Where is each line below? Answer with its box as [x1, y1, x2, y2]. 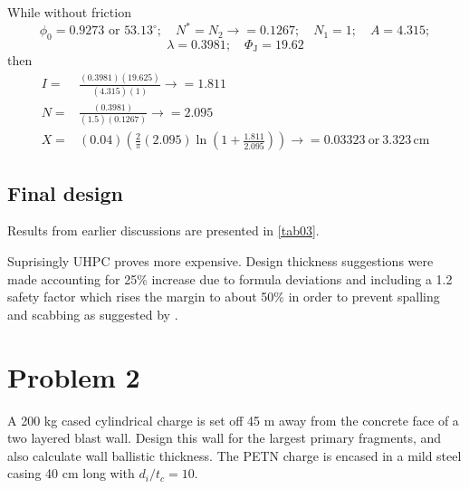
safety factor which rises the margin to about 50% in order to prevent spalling [7, 287, 440, 306]
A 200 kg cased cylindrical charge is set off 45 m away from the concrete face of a [7, 410, 459, 429]
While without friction [7, 3, 131, 21]
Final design [7, 178, 124, 206]
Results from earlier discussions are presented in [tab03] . [7, 221, 320, 240]
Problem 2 [7, 358, 140, 395]
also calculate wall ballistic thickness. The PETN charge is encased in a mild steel [7, 446, 462, 465]
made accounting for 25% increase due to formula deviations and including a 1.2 [7, 269, 453, 288]
